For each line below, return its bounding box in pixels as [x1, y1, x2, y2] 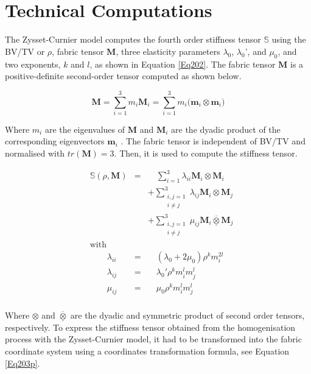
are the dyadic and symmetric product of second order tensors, [70, 308, 305, 321]
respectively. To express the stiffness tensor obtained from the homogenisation [5, 320, 296, 333]
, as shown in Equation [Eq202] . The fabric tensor [89, 57, 276, 70]
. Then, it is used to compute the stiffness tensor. [114, 147, 298, 160]
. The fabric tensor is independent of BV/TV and [121, 135, 306, 147]
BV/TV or [5, 44, 45, 57]
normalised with [5, 147, 65, 160]
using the [271, 33, 306, 46]
